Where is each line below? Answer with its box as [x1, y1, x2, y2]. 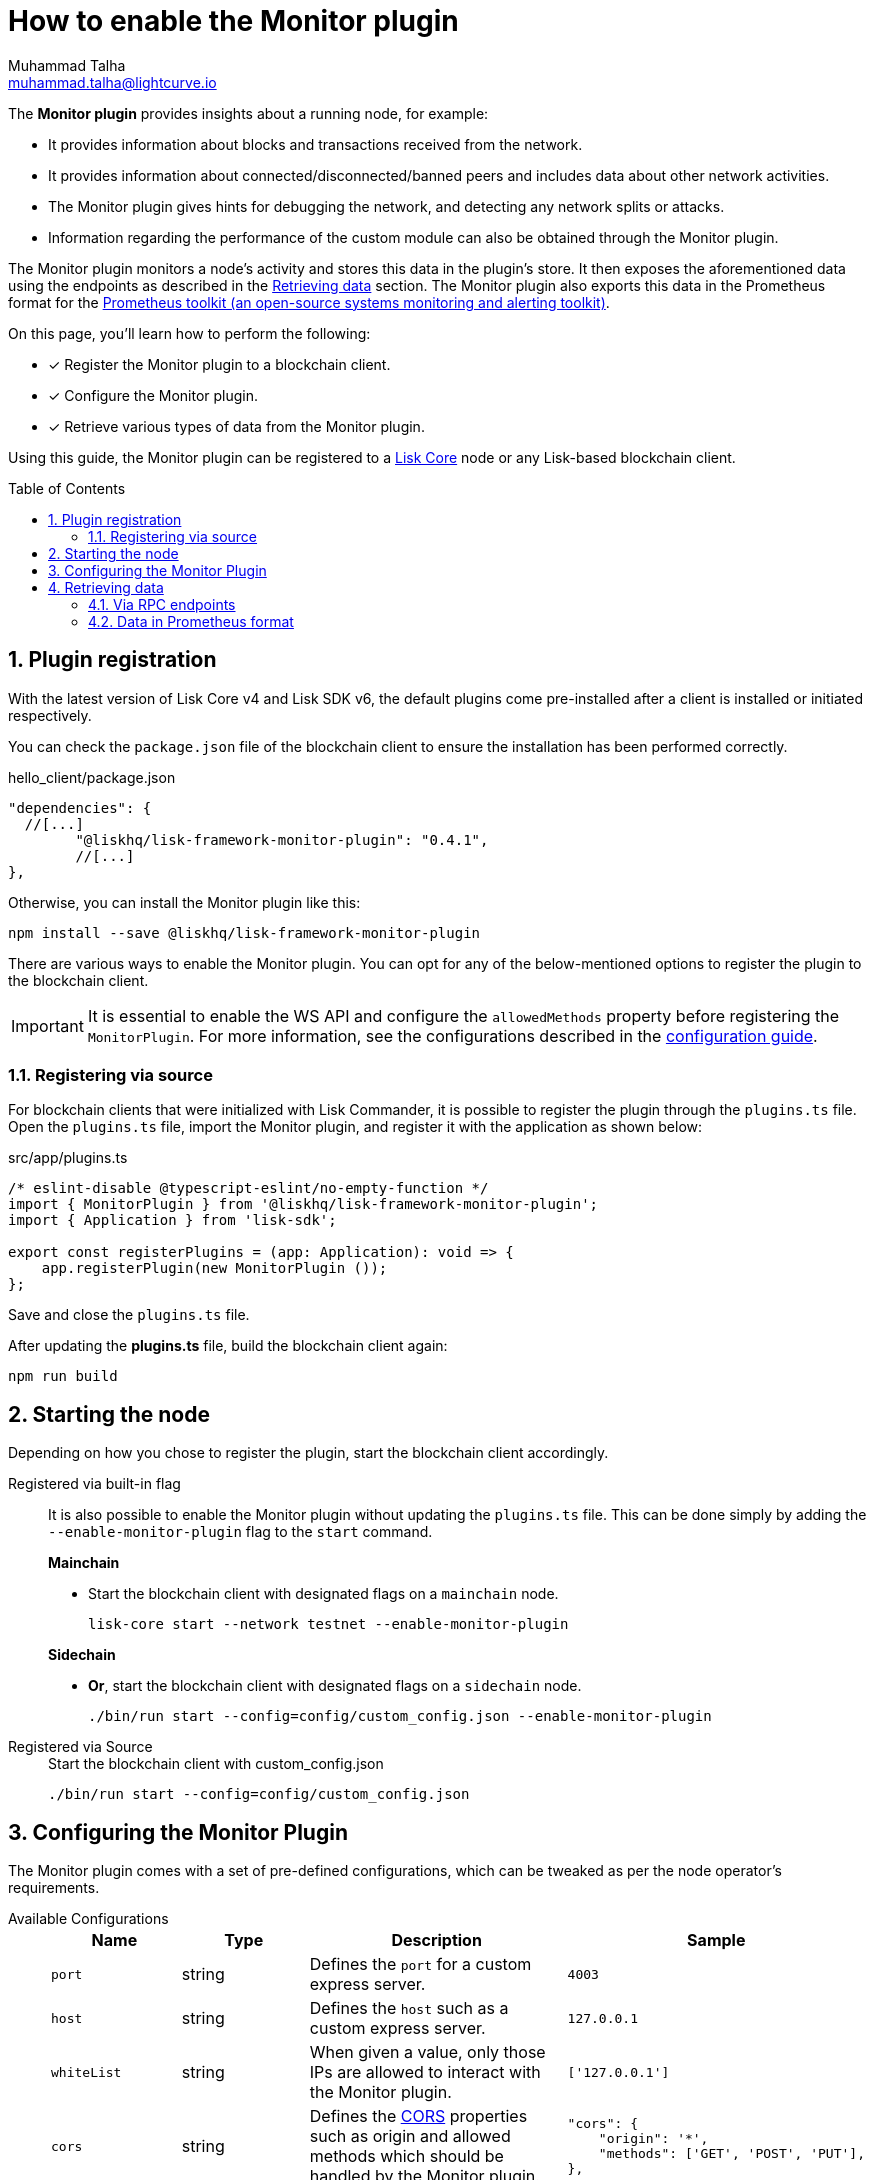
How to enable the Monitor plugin [8, 4, 459, 38]
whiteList [51, 2064, 122, 2080]
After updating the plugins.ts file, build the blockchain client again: [8, 1337, 448, 1355]
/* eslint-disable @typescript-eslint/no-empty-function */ [8, 1180, 489, 1197]
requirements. [8, 1879, 100, 1897]
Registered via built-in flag [8, 1475, 181, 1493]
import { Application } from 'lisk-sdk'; [8, 1212, 337, 1229]
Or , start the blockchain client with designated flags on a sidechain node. [88, 1677, 582, 1695]
